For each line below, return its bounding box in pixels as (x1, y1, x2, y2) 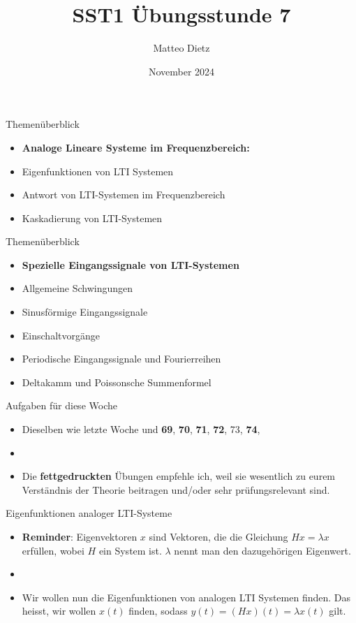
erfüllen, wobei (22, 543, 84, 557)
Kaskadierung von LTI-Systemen (22, 210, 163, 225)
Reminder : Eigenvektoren (22, 529, 138, 543)
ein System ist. (98, 543, 162, 557)
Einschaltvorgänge (22, 328, 100, 342)
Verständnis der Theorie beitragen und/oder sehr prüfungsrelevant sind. (22, 482, 330, 497)
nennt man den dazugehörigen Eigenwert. (174, 543, 351, 557)
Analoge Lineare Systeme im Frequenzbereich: (22, 140, 250, 154)
